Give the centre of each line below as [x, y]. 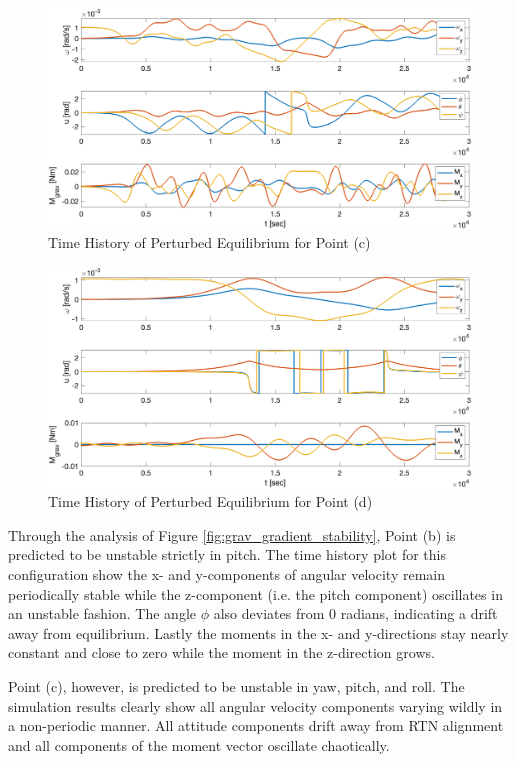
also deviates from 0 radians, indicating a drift [355, 613]
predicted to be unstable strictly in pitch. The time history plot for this [227, 554]
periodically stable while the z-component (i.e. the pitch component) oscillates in [255, 593]
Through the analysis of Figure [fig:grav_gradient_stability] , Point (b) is [232, 534]
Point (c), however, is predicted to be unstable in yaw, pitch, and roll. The [236, 685]
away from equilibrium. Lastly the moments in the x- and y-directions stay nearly [258, 632]
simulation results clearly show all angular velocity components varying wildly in [255, 705]
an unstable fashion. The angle [102, 613]
